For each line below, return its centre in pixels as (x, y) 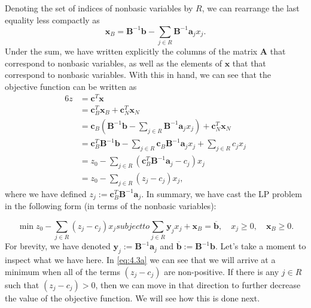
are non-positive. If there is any (222, 271)
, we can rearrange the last (251, 8)
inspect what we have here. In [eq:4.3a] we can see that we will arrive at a (140, 259)
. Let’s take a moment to (260, 246)
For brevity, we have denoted (58, 246)
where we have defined (46, 193)
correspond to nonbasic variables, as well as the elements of (113, 63)
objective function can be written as (71, 86)
